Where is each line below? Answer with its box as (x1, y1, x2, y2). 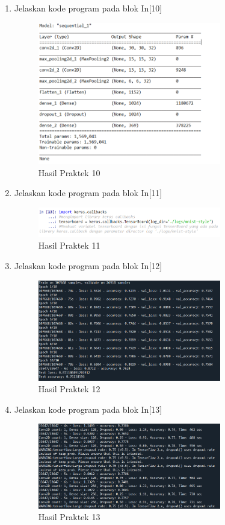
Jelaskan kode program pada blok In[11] (14, 186, 162, 199)
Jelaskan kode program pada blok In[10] (14, 2, 162, 14)
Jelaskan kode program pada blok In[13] (14, 402, 162, 415)
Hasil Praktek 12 (38, 383, 100, 395)
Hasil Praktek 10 (38, 166, 100, 179)
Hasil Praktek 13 (38, 511, 100, 523)
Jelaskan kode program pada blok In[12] (14, 259, 162, 272)
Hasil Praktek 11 (38, 239, 100, 252)
